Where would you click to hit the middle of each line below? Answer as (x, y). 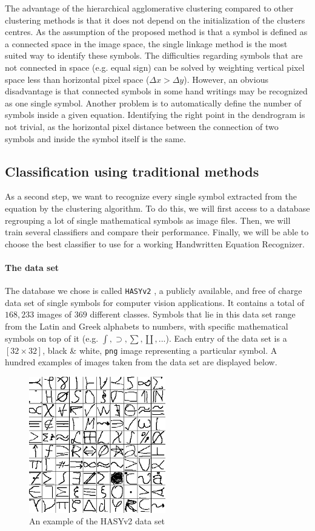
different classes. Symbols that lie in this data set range (193, 314)
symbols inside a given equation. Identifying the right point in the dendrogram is (155, 115)
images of (54, 314)
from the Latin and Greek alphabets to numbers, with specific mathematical (147, 326)
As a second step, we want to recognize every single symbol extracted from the (151, 196)
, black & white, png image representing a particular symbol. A (160, 350)
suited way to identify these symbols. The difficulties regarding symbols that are (154, 55)
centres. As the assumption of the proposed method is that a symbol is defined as (156, 32)
